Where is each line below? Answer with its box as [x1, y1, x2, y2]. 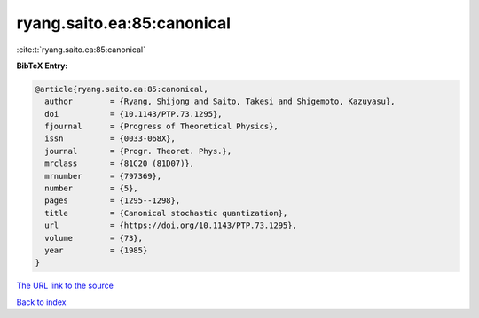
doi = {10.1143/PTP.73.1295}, [44, 109, 223, 119]
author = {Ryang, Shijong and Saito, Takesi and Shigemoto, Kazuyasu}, [44, 97, 396, 106]
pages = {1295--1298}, [44, 196, 181, 206]
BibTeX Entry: [16, 60, 68, 71]
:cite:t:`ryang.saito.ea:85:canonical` [16, 44, 146, 55]
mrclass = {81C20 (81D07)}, [44, 159, 195, 168]
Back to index [16, 297, 67, 307]
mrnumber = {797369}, [44, 171, 162, 181]
